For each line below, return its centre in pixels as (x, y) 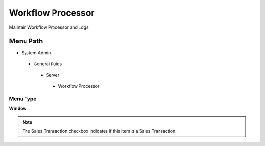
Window (18, 108)
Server (53, 75)
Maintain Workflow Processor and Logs (49, 27)
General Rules (48, 64)
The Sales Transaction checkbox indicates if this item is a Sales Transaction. (99, 131)
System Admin (36, 53)
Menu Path (26, 41)
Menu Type (23, 99)
